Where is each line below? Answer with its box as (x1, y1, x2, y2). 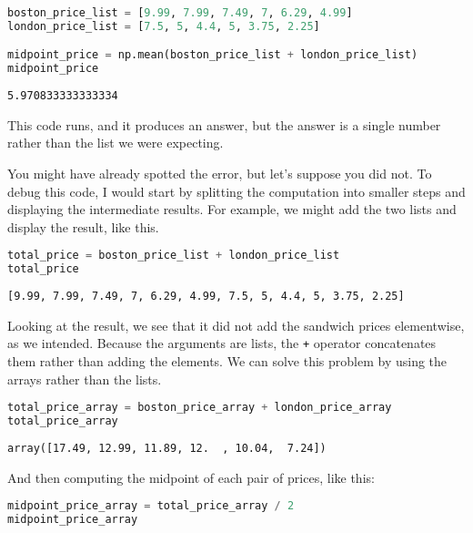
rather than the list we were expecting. (7, 133, 224, 152)
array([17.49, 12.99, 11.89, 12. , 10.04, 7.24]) (7, 441, 327, 455)
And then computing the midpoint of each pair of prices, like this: (7, 467, 375, 487)
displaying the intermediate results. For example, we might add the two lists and (7, 200, 457, 219)
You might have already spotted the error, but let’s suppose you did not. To (7, 164, 432, 182)
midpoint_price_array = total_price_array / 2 (7, 499, 295, 513)
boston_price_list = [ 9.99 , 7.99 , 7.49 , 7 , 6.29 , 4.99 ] (7, 6, 353, 19)
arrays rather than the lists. (7, 369, 162, 388)
